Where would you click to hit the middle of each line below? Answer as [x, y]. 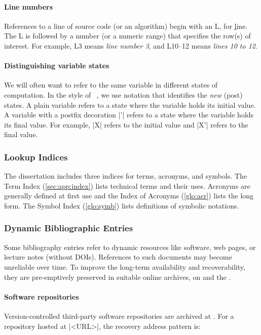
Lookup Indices [36, 157]
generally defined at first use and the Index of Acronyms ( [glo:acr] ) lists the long [129, 196]
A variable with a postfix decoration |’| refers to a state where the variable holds [129, 115]
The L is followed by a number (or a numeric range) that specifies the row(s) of [127, 36]
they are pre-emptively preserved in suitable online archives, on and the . [118, 277]
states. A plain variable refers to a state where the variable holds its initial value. [130, 104]
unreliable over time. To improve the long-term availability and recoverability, [125, 266]
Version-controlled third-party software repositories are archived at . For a [119, 316]
